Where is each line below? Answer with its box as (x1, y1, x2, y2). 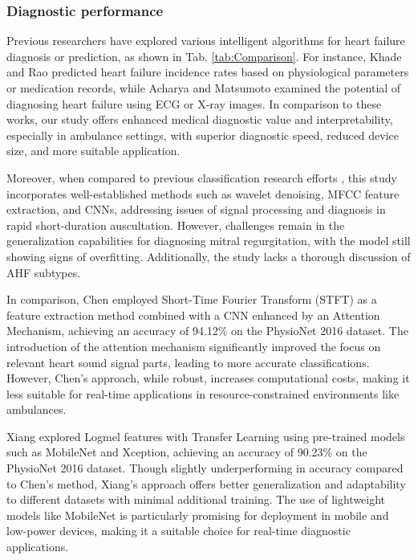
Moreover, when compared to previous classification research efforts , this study (6, 169, 397, 186)
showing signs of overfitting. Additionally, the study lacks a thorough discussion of (6, 247, 411, 264)
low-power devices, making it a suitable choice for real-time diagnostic (6, 522, 351, 539)
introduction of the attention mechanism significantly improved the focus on (6, 337, 381, 354)
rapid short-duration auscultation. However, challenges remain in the (6, 216, 345, 233)
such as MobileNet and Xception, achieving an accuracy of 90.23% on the (6, 444, 367, 460)
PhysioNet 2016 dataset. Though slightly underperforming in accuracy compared (6, 460, 404, 476)
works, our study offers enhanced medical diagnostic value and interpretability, (6, 111, 393, 128)
